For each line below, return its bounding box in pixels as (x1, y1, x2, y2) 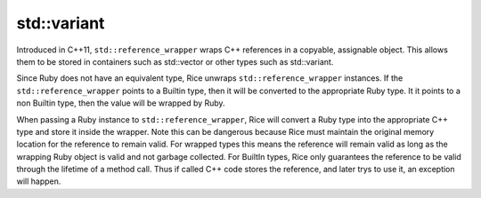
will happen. (16, 176, 61, 186)
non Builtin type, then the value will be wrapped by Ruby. (16, 98, 226, 108)
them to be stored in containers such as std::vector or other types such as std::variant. (16, 56, 334, 67)
